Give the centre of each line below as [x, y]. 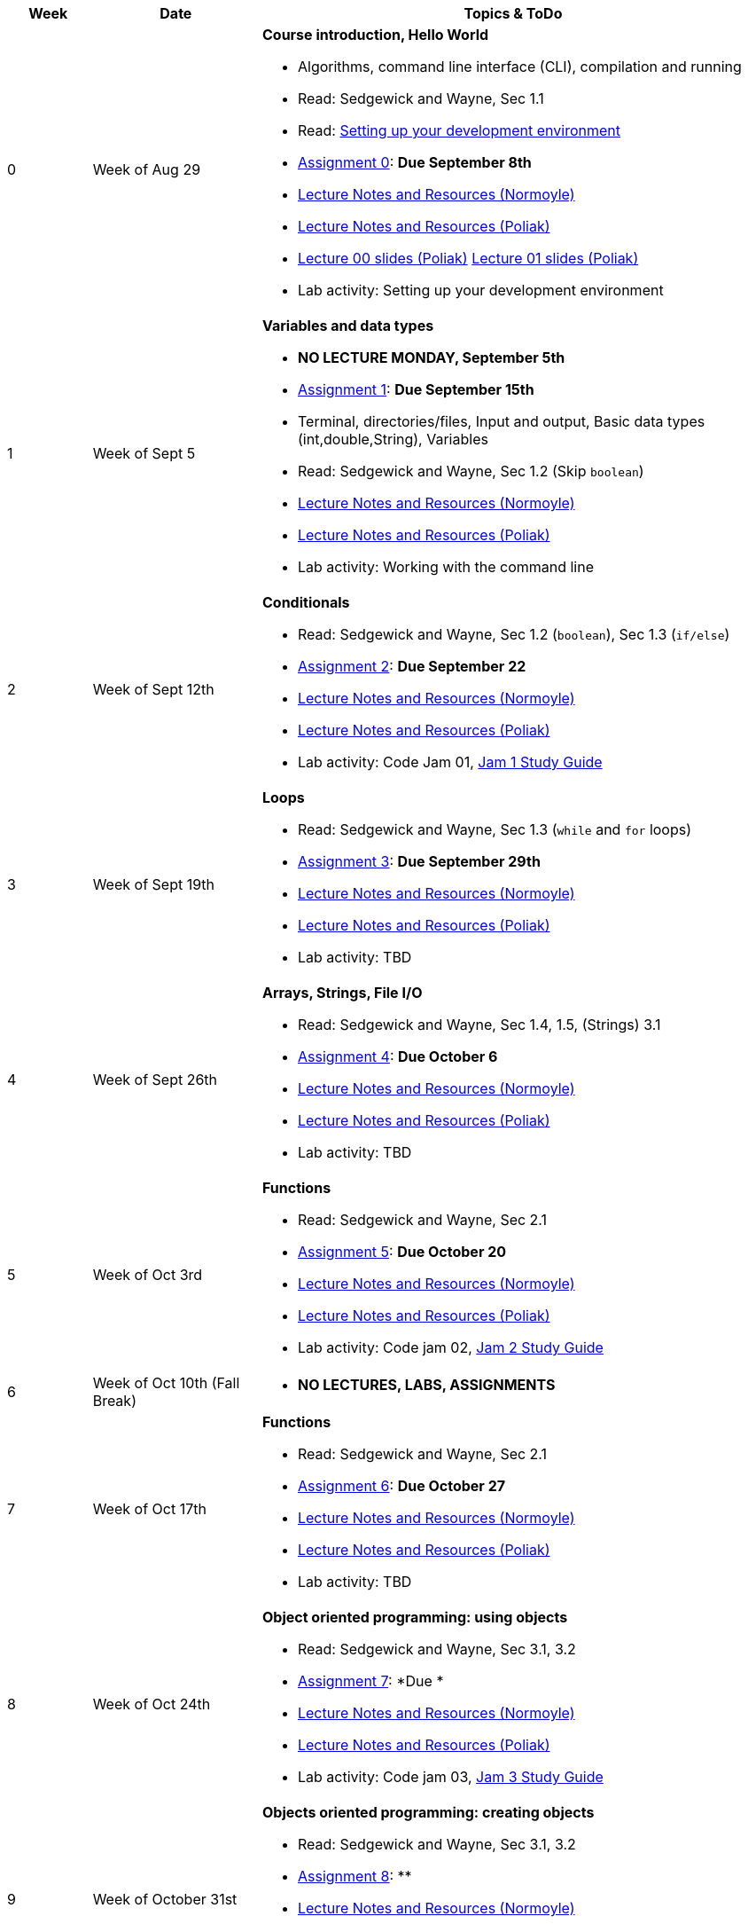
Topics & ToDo [513, 13]
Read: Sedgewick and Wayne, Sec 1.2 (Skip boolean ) [471, 471]
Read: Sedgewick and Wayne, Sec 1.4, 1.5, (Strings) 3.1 [479, 1025]
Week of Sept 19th [154, 884]
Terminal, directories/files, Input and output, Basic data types [501, 421]
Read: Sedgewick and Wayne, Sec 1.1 [421, 98]
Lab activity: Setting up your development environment [480, 290]
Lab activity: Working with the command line [446, 567]
